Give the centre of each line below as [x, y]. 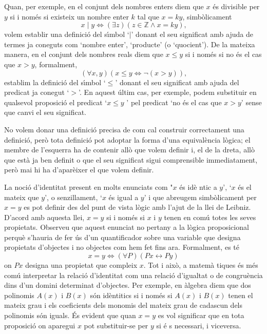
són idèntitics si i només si [131, 295]
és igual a [123, 197]
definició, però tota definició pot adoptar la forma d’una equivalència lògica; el [127, 139]
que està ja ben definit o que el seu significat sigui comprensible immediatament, [131, 159]
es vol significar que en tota [201, 315]
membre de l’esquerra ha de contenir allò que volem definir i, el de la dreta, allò [129, 150]
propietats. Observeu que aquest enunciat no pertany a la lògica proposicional [127, 227]
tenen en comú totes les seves [210, 217]
